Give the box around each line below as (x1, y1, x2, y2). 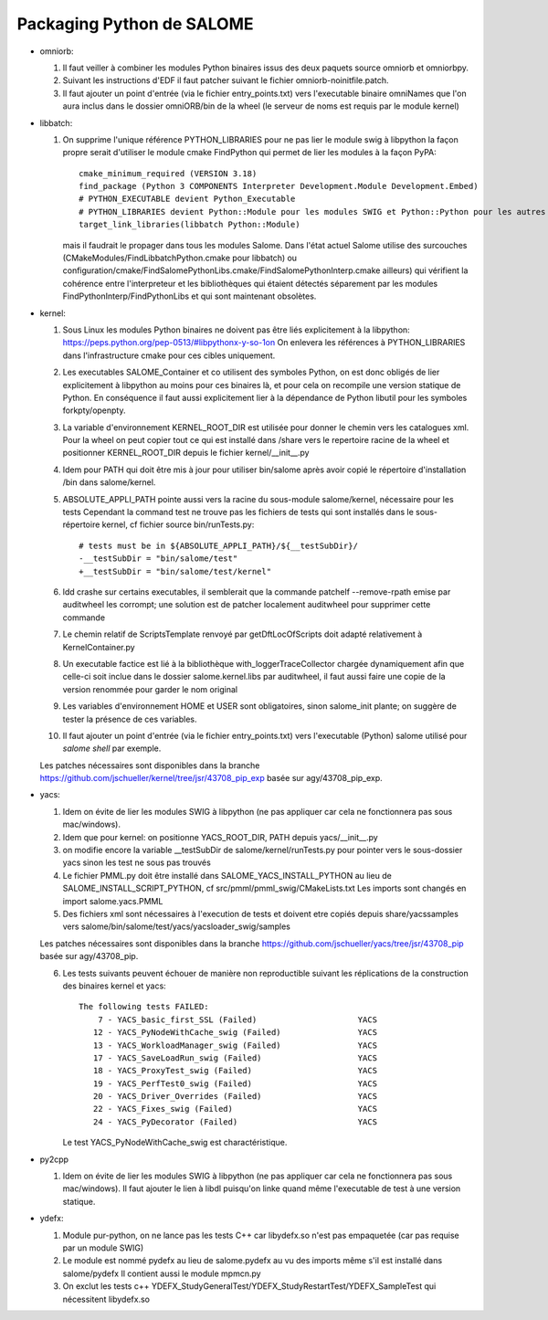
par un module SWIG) (62, 1242, 144, 1253)
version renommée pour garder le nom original (62, 683, 237, 694)
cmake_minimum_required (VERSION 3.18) (79, 168, 258, 178)
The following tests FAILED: (79, 1001, 209, 1012)
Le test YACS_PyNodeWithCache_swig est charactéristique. (62, 1137, 288, 1148)
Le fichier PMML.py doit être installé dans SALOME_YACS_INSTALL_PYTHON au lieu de (62, 870, 392, 881)
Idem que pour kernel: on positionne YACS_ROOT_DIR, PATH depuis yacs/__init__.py (62, 831, 378, 842)
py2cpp (39, 1154, 68, 1165)
